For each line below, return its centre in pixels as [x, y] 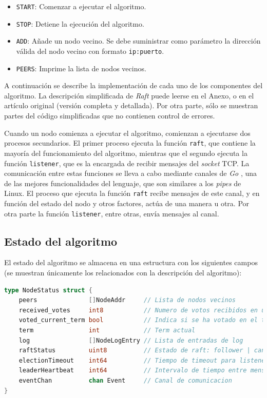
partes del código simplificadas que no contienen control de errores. [110, 116]
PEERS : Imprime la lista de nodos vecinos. [81, 68]
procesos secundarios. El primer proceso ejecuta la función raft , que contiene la [130, 143]
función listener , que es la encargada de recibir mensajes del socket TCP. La [127, 163]
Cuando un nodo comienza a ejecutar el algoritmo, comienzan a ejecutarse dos [127, 133]
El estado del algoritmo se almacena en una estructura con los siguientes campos [131, 262]
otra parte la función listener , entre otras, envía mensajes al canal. [112, 213]
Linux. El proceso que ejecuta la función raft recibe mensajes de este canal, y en [132, 193]
